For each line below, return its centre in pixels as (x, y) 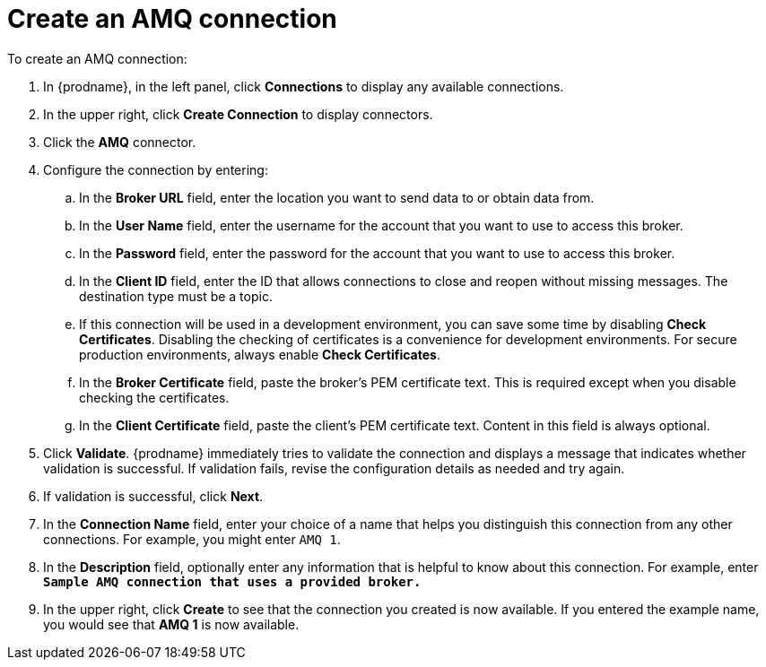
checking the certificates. (154, 397)
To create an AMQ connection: (97, 58)
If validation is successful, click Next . (153, 496)
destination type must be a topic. (176, 296)
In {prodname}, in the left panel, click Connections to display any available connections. (304, 86)
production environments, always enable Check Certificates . (260, 354)
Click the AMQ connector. (120, 142)
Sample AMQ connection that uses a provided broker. (232, 581)
